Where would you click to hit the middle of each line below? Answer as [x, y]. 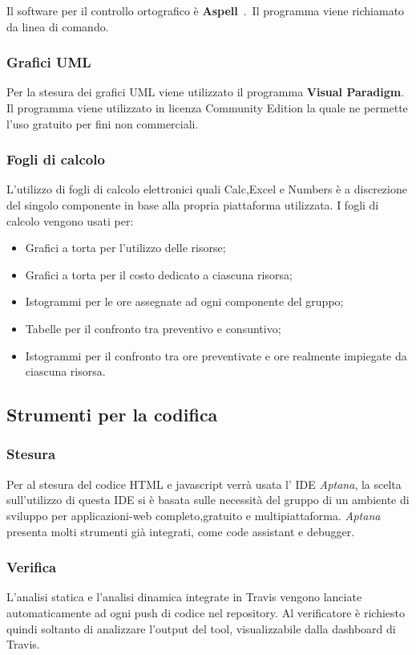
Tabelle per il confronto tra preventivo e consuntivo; [153, 328]
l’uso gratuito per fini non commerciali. [103, 123]
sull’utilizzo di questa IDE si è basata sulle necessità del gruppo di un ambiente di [208, 500]
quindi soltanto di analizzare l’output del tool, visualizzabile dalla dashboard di [201, 628]
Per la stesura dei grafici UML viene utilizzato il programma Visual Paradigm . [206, 92]
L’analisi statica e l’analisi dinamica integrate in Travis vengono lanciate [184, 597]
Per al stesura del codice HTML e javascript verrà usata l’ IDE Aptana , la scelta [204, 484]
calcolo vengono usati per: [70, 220]
